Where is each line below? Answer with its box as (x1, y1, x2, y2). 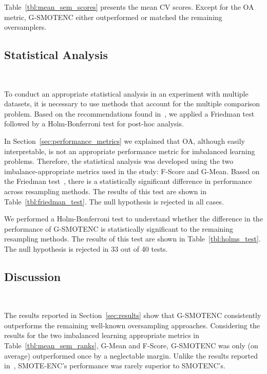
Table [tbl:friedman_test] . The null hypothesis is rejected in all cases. (4, 196, 224, 207)
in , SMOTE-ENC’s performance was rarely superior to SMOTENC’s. (4, 360, 225, 371)
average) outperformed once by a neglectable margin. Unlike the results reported (4, 350, 258, 361)
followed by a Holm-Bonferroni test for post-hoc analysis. (4, 118, 184, 129)
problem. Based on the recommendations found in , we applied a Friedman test (4, 108, 255, 119)
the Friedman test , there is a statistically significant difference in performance (4, 176, 252, 186)
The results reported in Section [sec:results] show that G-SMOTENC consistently (4, 310, 261, 321)
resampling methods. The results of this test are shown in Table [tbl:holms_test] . (4, 233, 261, 244)
